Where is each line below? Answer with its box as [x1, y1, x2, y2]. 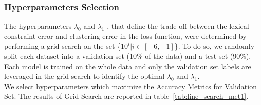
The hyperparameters [4, 20, 72, 31]
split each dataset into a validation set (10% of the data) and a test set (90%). [4, 51, 251, 61]
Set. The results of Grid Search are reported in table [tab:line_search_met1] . [4, 91, 249, 101]
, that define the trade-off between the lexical [107, 20, 249, 31]
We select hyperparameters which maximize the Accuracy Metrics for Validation [4, 80, 257, 91]
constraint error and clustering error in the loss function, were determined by [4, 30, 247, 41]
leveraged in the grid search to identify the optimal [4, 71, 165, 81]
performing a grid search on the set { [4, 40, 121, 51]
